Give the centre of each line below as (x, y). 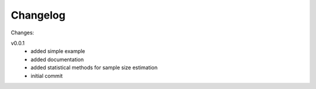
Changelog (38, 15)
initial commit (47, 76)
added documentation (57, 59)
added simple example (58, 51)
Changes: (23, 33)
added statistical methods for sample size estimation (94, 67)
